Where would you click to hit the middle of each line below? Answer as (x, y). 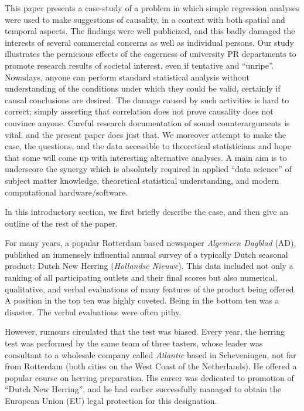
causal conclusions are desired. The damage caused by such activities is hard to (147, 100)
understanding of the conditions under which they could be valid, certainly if (143, 88)
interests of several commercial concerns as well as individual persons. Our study (150, 42)
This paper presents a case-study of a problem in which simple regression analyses (152, 8)
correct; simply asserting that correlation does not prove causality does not (139, 111)
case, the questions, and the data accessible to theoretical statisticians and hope (148, 146)
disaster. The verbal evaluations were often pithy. (93, 311)
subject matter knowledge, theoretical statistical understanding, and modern (142, 180)
